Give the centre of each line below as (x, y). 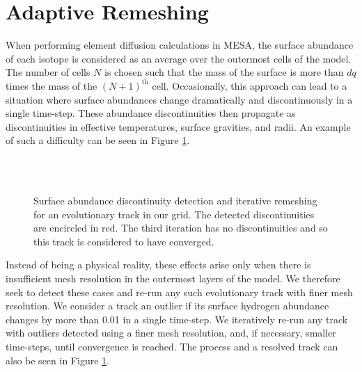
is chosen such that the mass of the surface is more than (224, 72)
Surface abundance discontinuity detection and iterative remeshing (175, 201)
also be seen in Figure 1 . (57, 360)
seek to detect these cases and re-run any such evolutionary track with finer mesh (179, 292)
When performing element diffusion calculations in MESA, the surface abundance (180, 45)
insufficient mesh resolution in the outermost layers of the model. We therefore (173, 278)
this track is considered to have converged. (124, 241)
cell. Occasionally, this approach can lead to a (250, 85)
